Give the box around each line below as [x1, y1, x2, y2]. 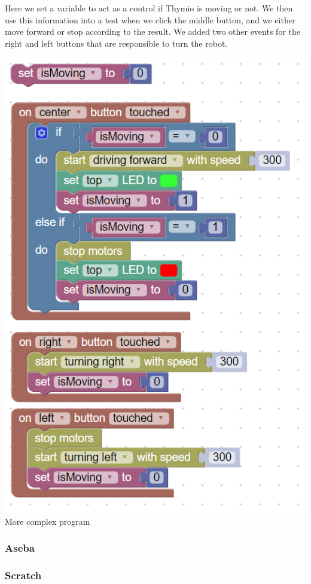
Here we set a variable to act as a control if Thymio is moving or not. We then [5, 2, 293, 14]
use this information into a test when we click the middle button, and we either [5, 13, 296, 26]
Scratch [5, 568, 42, 583]
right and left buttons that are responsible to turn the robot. [5, 36, 228, 49]
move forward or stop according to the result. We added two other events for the [5, 25, 300, 38]
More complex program [5, 515, 90, 527]
